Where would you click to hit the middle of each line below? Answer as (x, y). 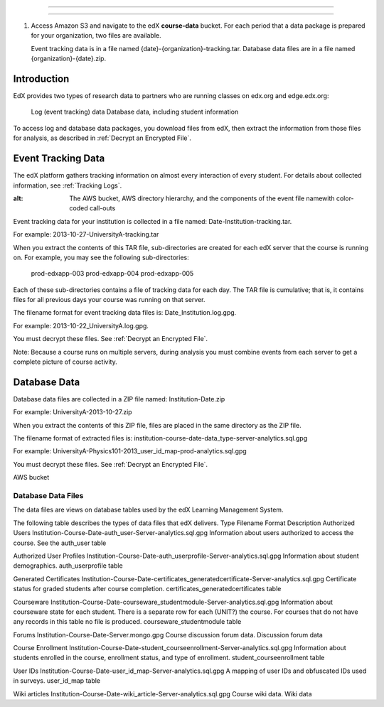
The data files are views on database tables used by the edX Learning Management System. (148, 510)
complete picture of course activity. (65, 362)
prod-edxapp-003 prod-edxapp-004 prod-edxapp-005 (112, 274)
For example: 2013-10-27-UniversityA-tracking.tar (86, 234)
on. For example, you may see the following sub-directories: (101, 257)
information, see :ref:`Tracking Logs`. (68, 185)
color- (345, 198)
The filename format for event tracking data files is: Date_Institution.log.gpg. (125, 313)
